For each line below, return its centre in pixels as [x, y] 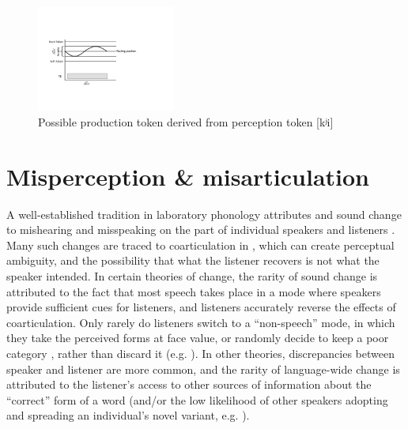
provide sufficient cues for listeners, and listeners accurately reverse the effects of [201, 307]
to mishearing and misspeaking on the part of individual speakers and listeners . [201, 230]
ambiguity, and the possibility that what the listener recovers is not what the [193, 260]
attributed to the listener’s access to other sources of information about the [189, 384]
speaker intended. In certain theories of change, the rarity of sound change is [192, 275]
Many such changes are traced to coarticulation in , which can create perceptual [200, 245]
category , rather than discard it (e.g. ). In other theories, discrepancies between [200, 353]
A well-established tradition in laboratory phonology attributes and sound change [204, 214]
